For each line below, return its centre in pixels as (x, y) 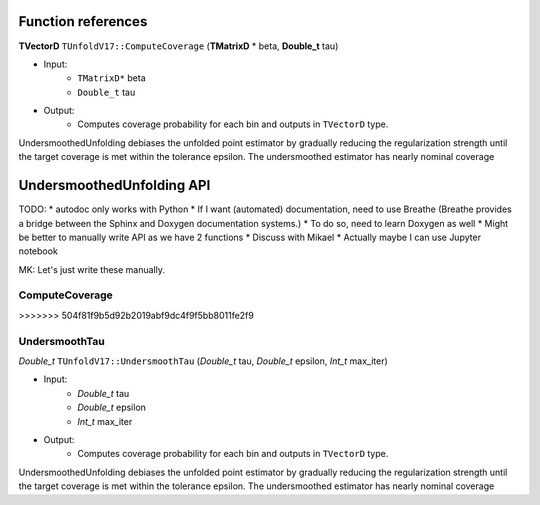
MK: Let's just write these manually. (91, 269)
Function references (83, 21)
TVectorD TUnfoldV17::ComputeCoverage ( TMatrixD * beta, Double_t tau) (178, 46)
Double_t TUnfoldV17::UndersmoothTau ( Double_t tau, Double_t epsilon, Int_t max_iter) (203, 361)
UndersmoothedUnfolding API (114, 185)
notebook (38, 251)
